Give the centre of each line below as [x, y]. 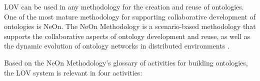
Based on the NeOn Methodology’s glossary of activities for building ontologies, [126, 62]
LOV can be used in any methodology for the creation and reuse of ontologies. [124, 6]
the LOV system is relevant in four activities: [73, 72]
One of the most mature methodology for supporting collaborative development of [130, 16]
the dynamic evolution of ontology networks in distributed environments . [117, 46]
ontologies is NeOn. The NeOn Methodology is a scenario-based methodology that [130, 26]
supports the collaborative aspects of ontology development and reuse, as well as [127, 36]
